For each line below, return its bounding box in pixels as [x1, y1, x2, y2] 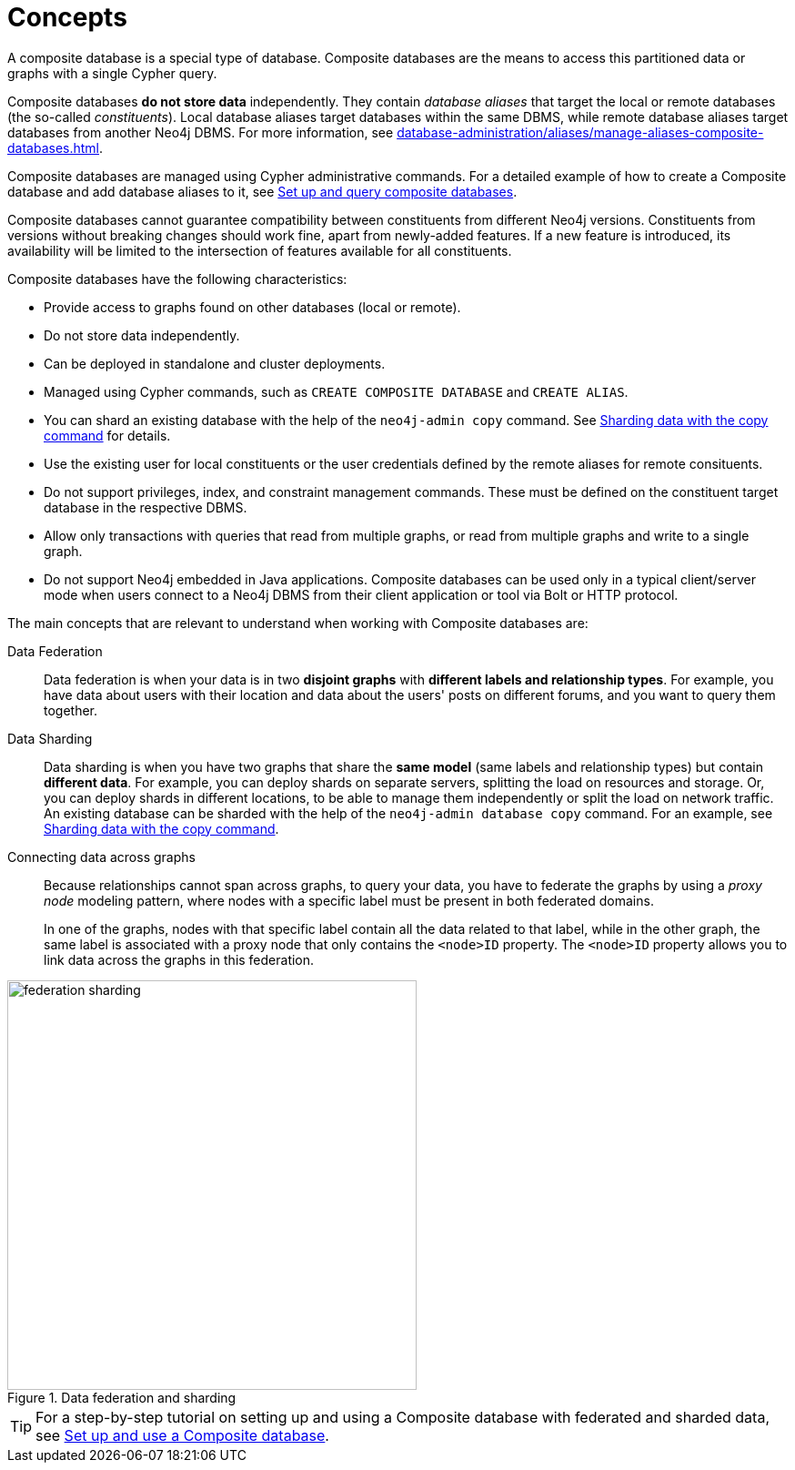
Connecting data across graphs [7, 848, 196, 865]
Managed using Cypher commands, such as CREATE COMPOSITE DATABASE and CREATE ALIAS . [44, 383, 629, 400]
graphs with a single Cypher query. [7, 65, 217, 81]
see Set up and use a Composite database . [35, 1425, 329, 1445]
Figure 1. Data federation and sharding [7, 1389, 236, 1405]
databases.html [7, 139, 100, 156]
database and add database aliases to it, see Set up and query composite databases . [7, 183, 518, 199]
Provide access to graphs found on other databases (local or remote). [44, 299, 461, 315]
